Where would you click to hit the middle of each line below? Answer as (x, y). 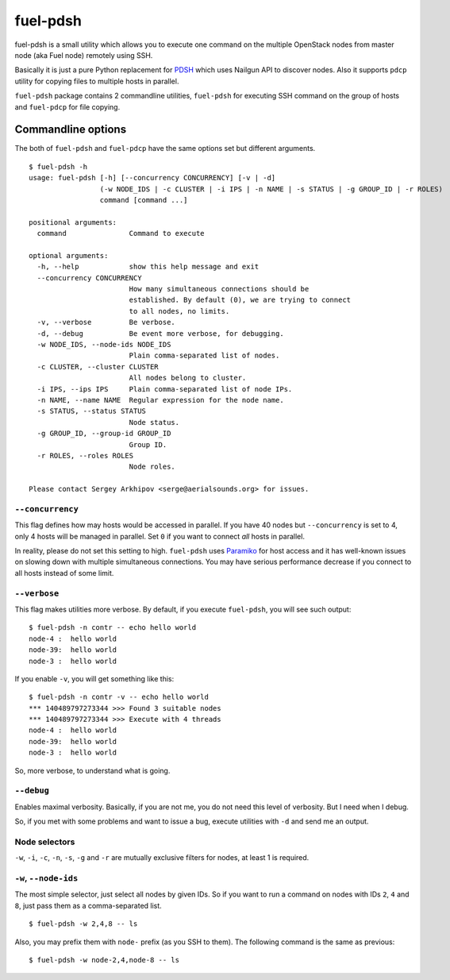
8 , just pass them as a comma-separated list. (88, 905)
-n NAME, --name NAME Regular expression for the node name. (161, 400)
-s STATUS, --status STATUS (92, 411)
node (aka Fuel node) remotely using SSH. (84, 55)
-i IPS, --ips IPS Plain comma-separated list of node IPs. (165, 389)
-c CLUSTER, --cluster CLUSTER (98, 367)
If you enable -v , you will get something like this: (94, 678)
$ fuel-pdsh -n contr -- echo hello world (113, 628)
